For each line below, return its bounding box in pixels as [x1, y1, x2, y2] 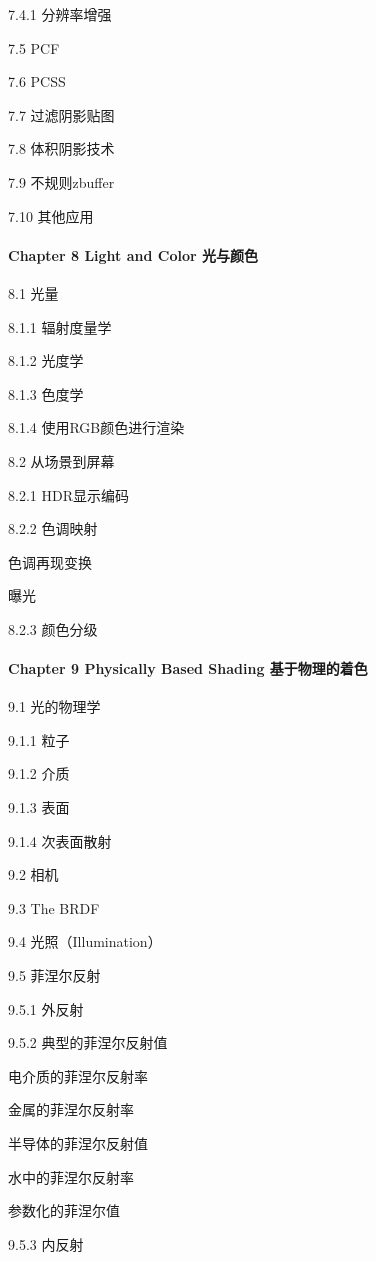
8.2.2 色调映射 [8, 518, 98, 539]
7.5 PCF [8, 37, 60, 58]
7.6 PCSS [8, 71, 66, 92]
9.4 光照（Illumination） [8, 931, 162, 952]
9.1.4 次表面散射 [8, 830, 112, 851]
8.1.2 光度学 [8, 350, 84, 371]
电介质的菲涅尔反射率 [8, 1065, 148, 1086]
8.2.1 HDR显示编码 [8, 484, 129, 505]
